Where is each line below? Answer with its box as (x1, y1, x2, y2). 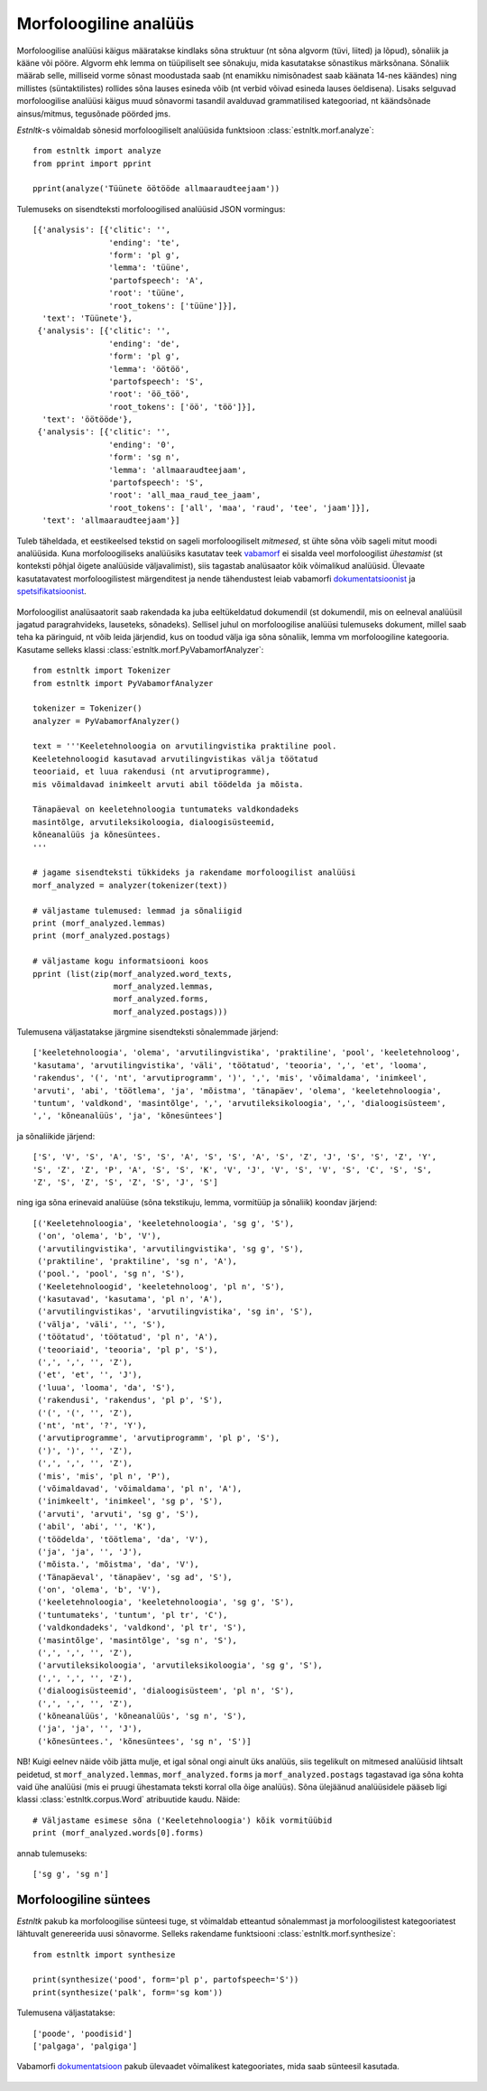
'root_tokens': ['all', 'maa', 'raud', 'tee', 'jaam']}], (108, 502, 371, 513)
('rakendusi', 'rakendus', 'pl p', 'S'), (37, 1395, 224, 1406)
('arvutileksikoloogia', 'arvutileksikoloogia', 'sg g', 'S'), (37, 1660, 324, 1670)
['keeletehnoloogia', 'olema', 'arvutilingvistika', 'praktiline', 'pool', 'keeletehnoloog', (32, 1047, 461, 1058)
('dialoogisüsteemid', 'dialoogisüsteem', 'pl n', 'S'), (37, 1686, 295, 1696)
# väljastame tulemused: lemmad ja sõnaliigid (32, 906, 243, 915)
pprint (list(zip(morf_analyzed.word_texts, (32, 969, 234, 979)
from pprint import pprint (32, 158, 152, 169)
